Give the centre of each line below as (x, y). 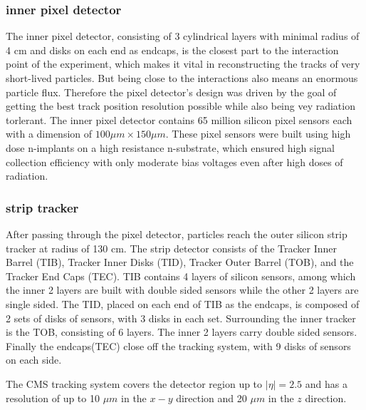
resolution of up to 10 (53, 398)
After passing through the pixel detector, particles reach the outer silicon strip (177, 234)
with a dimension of (49, 134)
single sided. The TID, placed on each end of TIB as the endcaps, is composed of (183, 303)
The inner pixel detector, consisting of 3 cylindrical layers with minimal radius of (183, 36)
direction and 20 (211, 398)
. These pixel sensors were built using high (258, 134)
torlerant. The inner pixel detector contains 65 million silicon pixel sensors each (179, 119)
